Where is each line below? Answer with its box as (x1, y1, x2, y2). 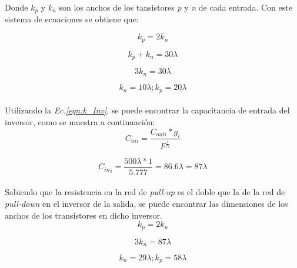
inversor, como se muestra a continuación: (5, 116, 155, 128)
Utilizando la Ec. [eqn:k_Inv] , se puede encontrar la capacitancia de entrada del (5, 104, 290, 116)
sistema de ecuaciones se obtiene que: (5, 13, 139, 25)
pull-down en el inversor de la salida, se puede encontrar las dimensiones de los (5, 197, 288, 209)
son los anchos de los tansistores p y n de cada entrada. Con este (59, 1, 292, 13)
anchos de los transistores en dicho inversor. (5, 209, 162, 221)
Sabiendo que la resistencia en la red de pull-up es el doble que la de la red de (5, 186, 285, 198)
